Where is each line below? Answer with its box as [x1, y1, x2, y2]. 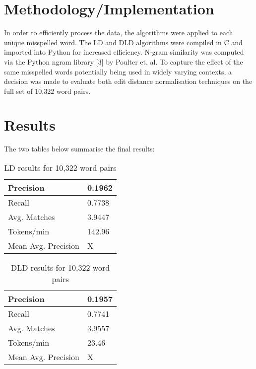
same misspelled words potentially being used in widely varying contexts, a [4, 66, 232, 76]
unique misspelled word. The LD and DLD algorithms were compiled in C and [4, 37, 243, 47]
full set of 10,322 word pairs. [4, 85, 91, 96]
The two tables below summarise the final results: [4, 144, 155, 154]
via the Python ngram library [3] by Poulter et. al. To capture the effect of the [4, 56, 243, 67]
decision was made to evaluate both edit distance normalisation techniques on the [4, 76, 253, 86]
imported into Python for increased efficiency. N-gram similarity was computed [4, 47, 244, 57]
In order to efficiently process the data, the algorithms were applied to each [4, 27, 233, 38]
